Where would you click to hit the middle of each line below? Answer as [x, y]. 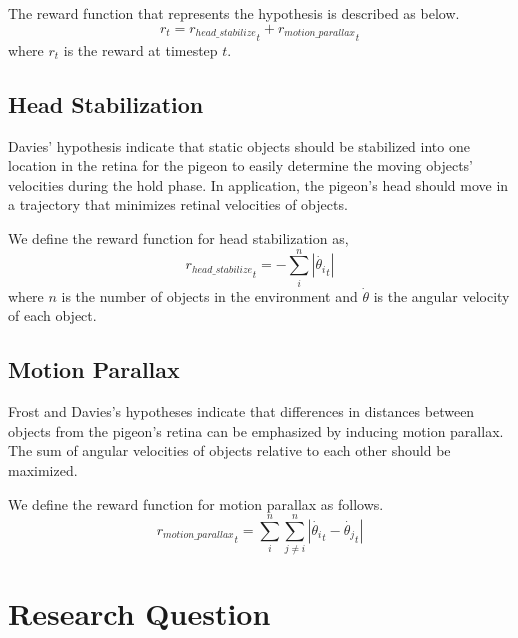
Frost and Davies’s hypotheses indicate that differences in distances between [241, 411]
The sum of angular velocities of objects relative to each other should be [229, 450]
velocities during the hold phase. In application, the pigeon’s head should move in [258, 184]
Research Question [139, 613]
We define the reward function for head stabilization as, [178, 238]
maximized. [43, 469]
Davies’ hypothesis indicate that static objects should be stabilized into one [239, 145]
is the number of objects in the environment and [209, 295]
